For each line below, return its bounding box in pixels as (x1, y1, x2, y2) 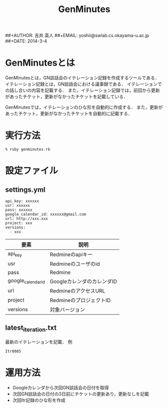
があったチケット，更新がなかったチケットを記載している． (5, 94, 128, 100)
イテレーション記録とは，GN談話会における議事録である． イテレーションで (5, 81, 162, 87)
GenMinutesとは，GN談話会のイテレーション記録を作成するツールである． (5, 75, 159, 81)
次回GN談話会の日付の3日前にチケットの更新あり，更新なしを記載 (12, 391, 149, 397)
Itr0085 (5, 349, 22, 354)
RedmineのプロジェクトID (50, 297, 111, 304)
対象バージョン (50, 306, 85, 313)
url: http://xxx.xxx (5, 216, 49, 221)
